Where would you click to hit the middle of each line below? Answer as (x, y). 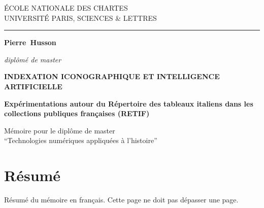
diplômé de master (33, 59)
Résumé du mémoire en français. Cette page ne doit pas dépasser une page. (121, 200)
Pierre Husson (30, 42)
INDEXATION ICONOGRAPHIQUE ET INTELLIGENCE (112, 76)
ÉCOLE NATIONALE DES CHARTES (66, 8)
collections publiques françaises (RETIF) (77, 113)
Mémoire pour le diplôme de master (60, 130)
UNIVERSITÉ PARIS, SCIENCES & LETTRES (80, 18)
